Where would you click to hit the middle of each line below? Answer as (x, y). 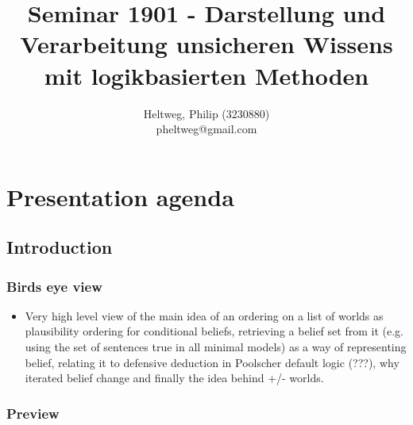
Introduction (60, 247)
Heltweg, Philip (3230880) (206, 113)
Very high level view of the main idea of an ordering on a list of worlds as (204, 315)
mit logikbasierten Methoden (206, 75)
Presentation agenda (120, 196)
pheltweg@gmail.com (206, 129)
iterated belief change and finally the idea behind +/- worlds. (174, 378)
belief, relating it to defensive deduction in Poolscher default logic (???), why (212, 362)
